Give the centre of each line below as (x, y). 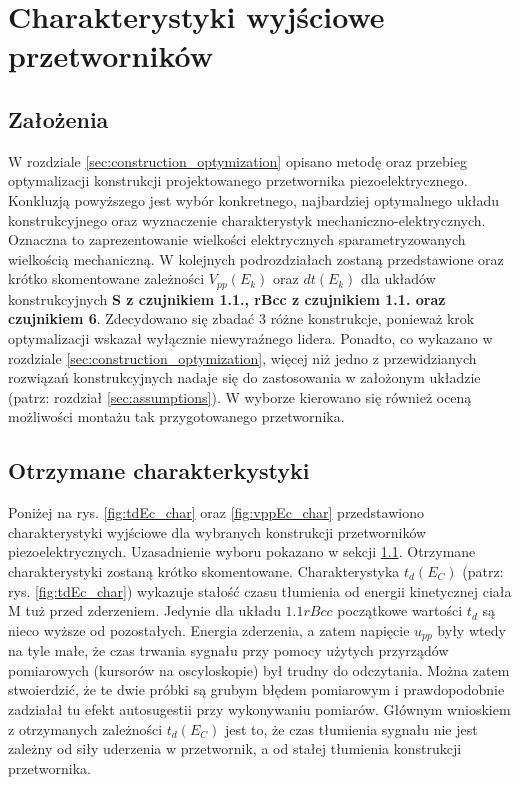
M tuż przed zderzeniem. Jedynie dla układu (144, 610)
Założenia (58, 118)
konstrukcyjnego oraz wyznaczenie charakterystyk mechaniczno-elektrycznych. (247, 219)
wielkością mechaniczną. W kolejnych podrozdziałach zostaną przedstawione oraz (256, 258)
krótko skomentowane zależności (106, 278)
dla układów (398, 278)
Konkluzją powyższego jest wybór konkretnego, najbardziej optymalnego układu (254, 199)
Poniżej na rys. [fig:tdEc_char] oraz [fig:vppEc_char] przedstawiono (216, 512)
